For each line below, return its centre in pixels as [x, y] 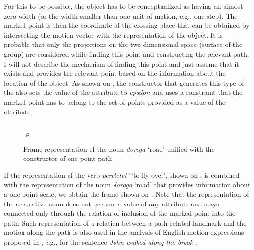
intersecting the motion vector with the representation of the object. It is [113, 34]
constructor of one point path [68, 158]
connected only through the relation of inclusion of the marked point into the [120, 213]
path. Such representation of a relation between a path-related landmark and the [125, 222]
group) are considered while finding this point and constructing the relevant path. [127, 54]
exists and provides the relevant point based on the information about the [115, 73]
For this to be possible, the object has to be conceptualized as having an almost [124, 6]
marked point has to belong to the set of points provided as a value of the [115, 102]
